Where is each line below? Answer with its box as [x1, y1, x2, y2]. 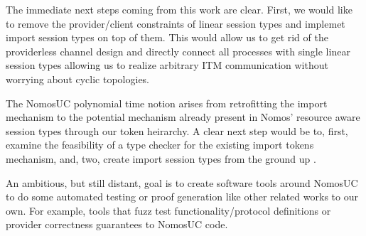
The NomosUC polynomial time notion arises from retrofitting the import [6, 95, 328, 110]
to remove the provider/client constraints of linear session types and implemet [6, 16, 345, 31]
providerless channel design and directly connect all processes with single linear [6, 43, 350, 58]
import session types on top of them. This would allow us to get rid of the [6, 30, 328, 45]
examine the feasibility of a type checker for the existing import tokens [6, 137, 314, 152]
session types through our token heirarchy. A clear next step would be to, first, [6, 123, 348, 138]
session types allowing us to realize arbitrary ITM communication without [6, 58, 328, 73]
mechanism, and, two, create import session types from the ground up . [6, 151, 316, 166]
